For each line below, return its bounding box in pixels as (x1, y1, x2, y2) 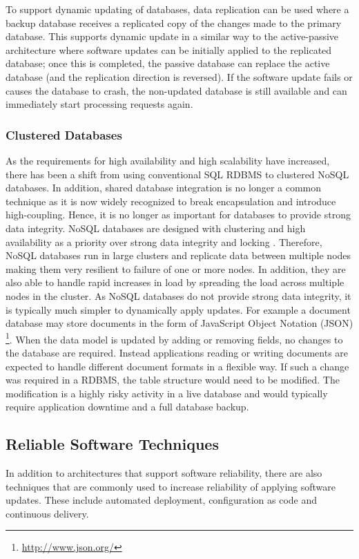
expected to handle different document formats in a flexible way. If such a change (6, 359, 349, 373)
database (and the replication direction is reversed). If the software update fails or (6, 69, 353, 84)
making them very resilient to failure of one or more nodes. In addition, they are (6, 261, 346, 276)
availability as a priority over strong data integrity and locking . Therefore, (6, 234, 322, 249)
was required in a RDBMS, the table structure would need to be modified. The (6, 372, 340, 387)
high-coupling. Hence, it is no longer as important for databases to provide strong (6, 207, 351, 222)
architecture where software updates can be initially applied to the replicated (6, 42, 332, 57)
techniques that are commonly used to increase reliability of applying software (6, 479, 336, 493)
